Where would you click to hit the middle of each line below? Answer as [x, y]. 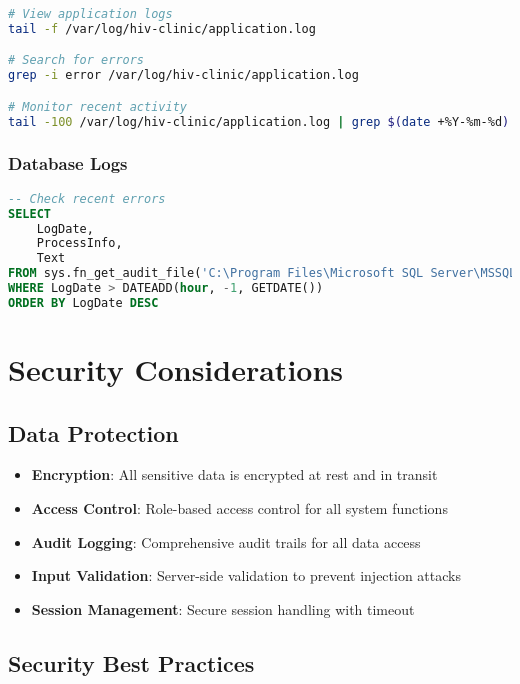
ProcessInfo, [79, 243]
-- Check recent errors [87, 198]
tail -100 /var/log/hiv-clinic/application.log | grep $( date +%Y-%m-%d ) [259, 121]
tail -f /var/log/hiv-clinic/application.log [162, 28]
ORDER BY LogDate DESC [83, 302]
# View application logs [90, 14]
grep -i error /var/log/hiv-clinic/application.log [183, 75]
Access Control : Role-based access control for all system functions [239, 507]
